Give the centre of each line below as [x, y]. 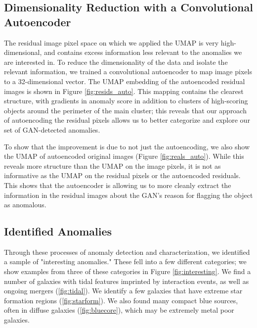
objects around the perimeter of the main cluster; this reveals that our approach [125, 110]
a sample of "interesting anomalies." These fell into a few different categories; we [125, 261]
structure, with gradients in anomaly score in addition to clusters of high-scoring [126, 101]
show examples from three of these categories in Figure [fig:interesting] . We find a [128, 271]
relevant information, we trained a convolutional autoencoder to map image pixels [128, 71]
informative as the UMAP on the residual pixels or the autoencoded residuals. [122, 175]
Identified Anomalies [58, 231]
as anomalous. [25, 205]
